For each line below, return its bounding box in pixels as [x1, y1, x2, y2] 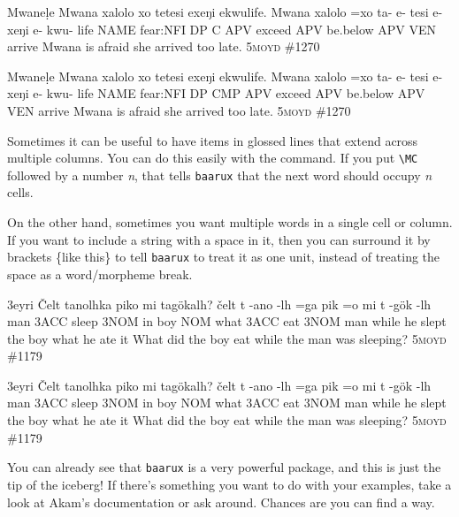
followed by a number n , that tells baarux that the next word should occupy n [7, 165, 432, 184]
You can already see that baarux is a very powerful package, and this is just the [7, 458, 441, 476]
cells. [7, 183, 34, 201]
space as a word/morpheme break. [7, 264, 193, 283]
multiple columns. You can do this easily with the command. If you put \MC [7, 148, 418, 167]
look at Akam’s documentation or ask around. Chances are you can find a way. [7, 492, 435, 511]
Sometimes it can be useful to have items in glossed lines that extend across [7, 131, 418, 149]
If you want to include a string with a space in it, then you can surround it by [7, 230, 431, 248]
